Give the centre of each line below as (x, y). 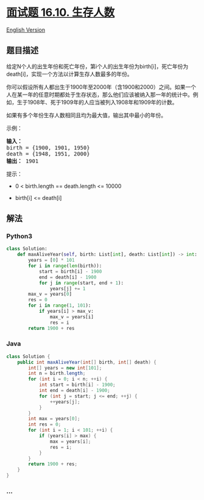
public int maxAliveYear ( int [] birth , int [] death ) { (87, 362)
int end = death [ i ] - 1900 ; (75, 391)
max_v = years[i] (72, 317)
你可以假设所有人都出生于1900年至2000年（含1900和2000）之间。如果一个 (101, 87)
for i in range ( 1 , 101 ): (60, 305)
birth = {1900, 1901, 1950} (48, 148)
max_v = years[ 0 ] (50, 294)
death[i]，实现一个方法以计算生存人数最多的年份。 (69, 74)
